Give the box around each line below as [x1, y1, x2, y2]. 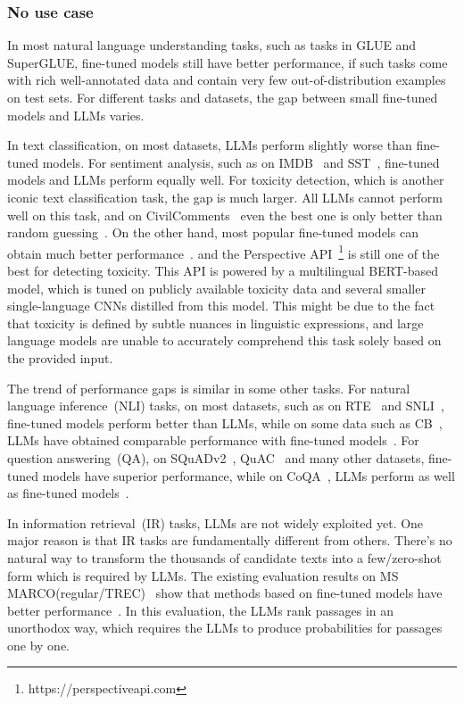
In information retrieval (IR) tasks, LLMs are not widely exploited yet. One [7, 513, 424, 532]
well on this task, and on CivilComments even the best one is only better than [7, 205, 443, 224]
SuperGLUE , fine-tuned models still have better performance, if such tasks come [7, 53, 448, 71]
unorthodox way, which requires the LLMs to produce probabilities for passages [7, 618, 443, 637]
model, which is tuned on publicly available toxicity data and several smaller [7, 278, 426, 297]
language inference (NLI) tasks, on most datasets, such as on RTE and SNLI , [7, 396, 444, 415]
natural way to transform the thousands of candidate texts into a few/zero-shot [7, 548, 442, 567]
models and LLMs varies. [7, 105, 145, 124]
